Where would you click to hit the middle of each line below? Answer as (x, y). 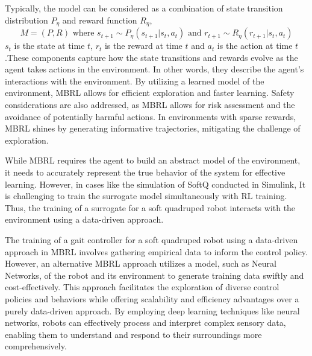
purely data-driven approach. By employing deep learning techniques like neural (152, 310)
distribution (27, 20)
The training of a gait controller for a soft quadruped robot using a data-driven (151, 239)
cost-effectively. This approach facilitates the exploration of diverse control (142, 287)
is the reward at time (143, 46)
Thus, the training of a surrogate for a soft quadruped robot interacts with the (150, 207)
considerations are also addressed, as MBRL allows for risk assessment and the (150, 105)
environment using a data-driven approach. (84, 219)
